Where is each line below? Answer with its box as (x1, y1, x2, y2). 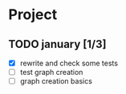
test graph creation (19, 68, 83, 77)
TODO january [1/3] (8, 37, 107, 51)
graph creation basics (19, 76, 92, 86)
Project (8, 6, 58, 24)
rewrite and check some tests (19, 58, 119, 68)
